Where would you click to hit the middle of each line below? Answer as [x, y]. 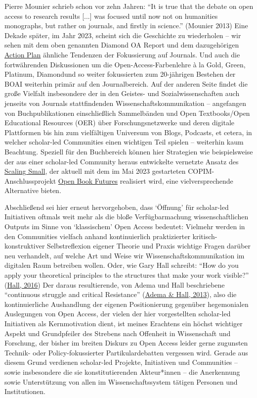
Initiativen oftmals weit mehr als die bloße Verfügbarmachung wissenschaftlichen [127, 217]
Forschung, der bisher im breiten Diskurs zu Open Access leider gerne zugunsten [126, 343]
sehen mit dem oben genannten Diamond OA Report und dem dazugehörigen [122, 45]
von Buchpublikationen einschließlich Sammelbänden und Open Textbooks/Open [127, 113]
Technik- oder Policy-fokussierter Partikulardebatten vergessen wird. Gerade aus [126, 352]
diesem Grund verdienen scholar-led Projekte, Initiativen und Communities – [121, 362]
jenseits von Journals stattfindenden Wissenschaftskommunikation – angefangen [125, 103]
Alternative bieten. [33, 190]
